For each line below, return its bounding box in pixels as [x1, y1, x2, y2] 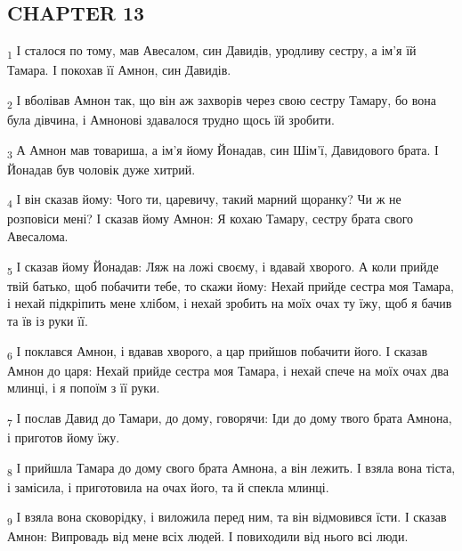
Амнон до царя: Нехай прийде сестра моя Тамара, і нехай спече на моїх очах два [7, 361, 449, 379]
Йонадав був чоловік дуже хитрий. [7, 159, 196, 178]
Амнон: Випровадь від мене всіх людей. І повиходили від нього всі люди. [7, 527, 409, 546]
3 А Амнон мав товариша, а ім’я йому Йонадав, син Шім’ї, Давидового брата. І [7, 140, 439, 161]
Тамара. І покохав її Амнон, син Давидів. [7, 61, 231, 79]
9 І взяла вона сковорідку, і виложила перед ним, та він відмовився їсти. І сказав [7, 507, 447, 529]
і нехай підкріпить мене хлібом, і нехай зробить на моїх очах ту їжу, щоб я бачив [7, 294, 452, 312]
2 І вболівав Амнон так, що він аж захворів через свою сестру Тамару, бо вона [7, 90, 436, 111]
